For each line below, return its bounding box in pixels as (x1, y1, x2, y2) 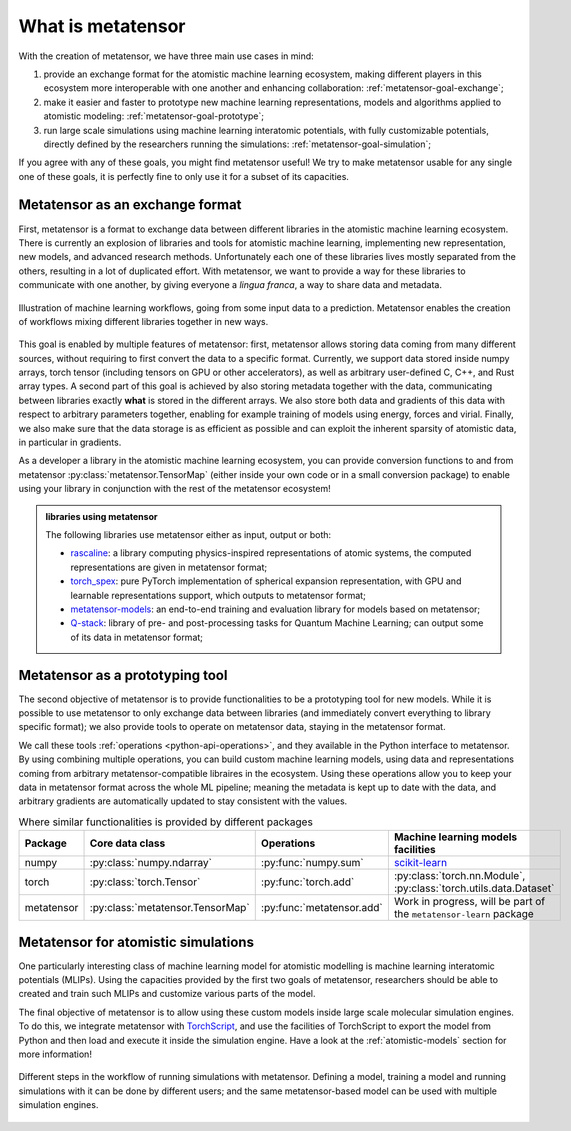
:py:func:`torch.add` (260, 875, 355, 889)
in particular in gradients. (18, 436, 122, 449)
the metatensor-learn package (393, 907, 534, 921)
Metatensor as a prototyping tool (18, 666, 228, 684)
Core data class (89, 836, 166, 850)
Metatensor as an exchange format (18, 196, 242, 214)
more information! (18, 1048, 92, 1060)
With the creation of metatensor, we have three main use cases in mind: (18, 50, 314, 62)
